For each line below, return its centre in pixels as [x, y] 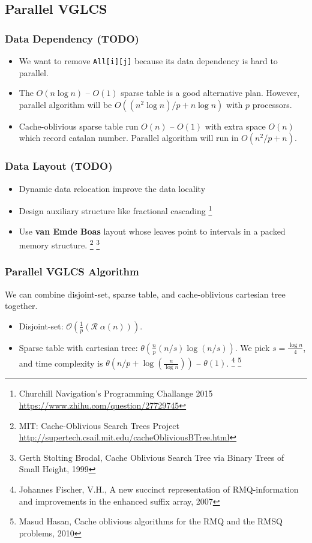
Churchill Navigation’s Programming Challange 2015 [116, 393]
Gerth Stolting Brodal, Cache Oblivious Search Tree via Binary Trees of [151, 457]
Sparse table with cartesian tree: [78, 347]
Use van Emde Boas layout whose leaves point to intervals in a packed [152, 231]
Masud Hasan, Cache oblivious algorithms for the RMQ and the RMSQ [151, 521]
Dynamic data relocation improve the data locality [112, 188]
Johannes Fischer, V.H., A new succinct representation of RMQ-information [159, 489]
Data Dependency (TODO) [72, 38]
